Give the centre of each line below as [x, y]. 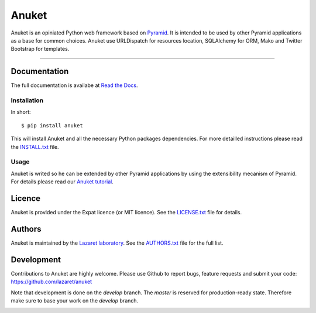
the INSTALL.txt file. [35, 147]
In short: [21, 112]
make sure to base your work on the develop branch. [75, 300]
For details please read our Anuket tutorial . [62, 182]
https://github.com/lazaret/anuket [51, 282]
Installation [27, 100]
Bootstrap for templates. [40, 49]
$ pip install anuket [52, 125]
